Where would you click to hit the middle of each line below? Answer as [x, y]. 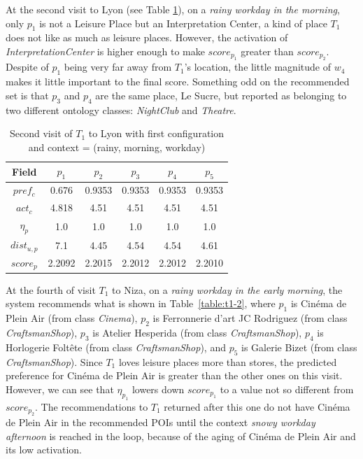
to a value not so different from [287, 389]
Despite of [27, 67]
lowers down [158, 389]
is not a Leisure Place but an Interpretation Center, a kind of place [183, 23]
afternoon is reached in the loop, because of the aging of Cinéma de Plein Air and [181, 436]
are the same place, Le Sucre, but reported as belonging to [221, 95]
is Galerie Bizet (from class [299, 347]
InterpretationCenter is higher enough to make [105, 51]
